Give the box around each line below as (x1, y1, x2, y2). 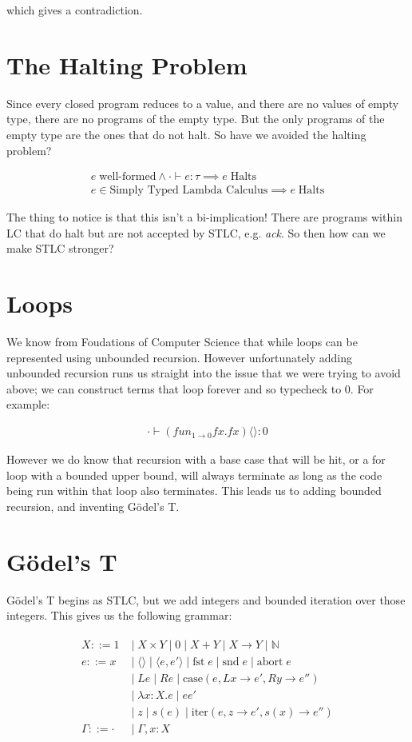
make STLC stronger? (6, 240, 114, 257)
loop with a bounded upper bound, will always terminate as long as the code (6, 466, 382, 483)
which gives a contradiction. (6, 2, 143, 18)
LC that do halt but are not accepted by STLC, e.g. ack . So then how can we (6, 224, 386, 241)
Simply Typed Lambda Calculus (109, 185, 268, 197)
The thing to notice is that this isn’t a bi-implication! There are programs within (6, 209, 402, 225)
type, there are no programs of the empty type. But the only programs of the (6, 110, 385, 127)
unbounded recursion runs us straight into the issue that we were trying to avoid (6, 365, 401, 381)
